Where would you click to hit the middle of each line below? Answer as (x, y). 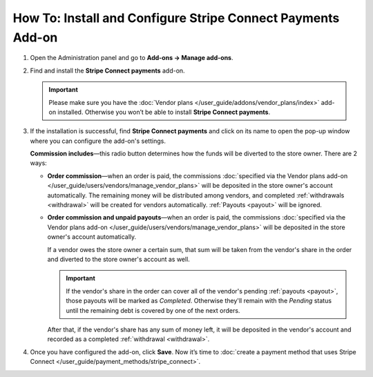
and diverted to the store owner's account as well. (118, 259)
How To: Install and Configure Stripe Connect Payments (176, 18)
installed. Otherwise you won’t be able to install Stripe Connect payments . (164, 112)
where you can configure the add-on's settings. (98, 141)
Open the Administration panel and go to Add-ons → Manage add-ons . (132, 58)
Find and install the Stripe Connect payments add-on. (108, 70)
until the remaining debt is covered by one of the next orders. (153, 310)
